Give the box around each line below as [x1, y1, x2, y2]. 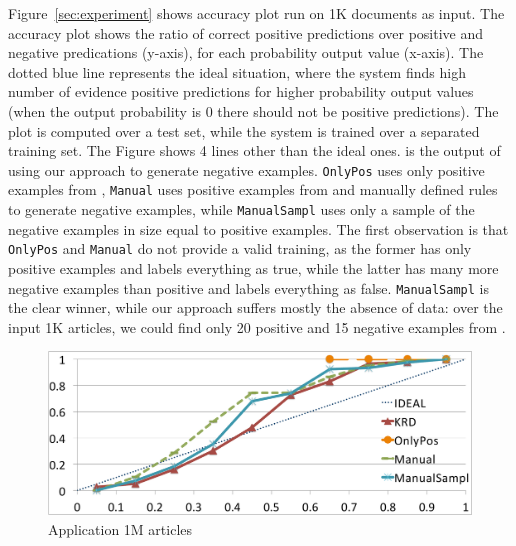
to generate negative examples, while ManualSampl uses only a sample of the [8, 199, 475, 220]
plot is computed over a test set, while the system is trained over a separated [8, 120, 480, 141]
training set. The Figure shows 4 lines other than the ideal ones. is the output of [8, 140, 501, 161]
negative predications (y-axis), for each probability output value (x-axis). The [8, 42, 484, 63]
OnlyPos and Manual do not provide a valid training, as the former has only [8, 238, 472, 259]
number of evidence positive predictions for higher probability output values [8, 81, 474, 102]
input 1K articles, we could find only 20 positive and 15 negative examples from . [8, 316, 506, 337]
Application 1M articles [48, 518, 193, 539]
